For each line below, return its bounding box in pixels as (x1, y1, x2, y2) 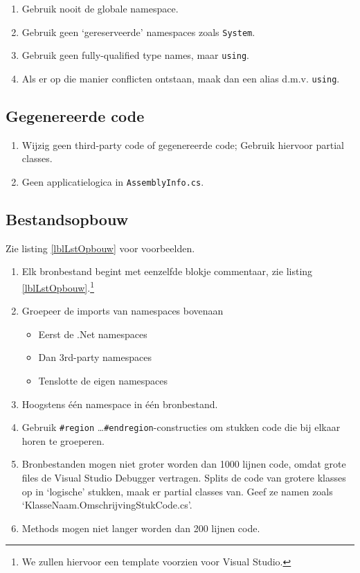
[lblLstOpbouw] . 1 (21, 279, 94, 294)
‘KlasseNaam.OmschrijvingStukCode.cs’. (21, 497, 192, 512)
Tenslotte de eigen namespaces (38, 373, 168, 388)
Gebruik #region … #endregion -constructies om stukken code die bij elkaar (21, 420, 341, 434)
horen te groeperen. (21, 433, 105, 448)
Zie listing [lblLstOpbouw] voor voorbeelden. (6, 240, 195, 255)
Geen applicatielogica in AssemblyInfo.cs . (21, 174, 204, 188)
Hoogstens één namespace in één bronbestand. (21, 396, 218, 411)
